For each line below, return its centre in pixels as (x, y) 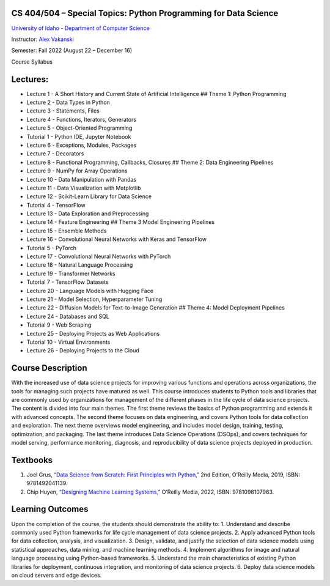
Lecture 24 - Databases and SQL (68, 316)
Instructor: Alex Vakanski (43, 39)
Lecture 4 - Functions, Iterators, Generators (82, 119)
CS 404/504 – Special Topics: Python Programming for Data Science (145, 13)
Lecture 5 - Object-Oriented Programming (79, 128)
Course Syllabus (32, 62)
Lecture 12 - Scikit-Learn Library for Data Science (89, 196)
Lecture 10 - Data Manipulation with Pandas (82, 179)
